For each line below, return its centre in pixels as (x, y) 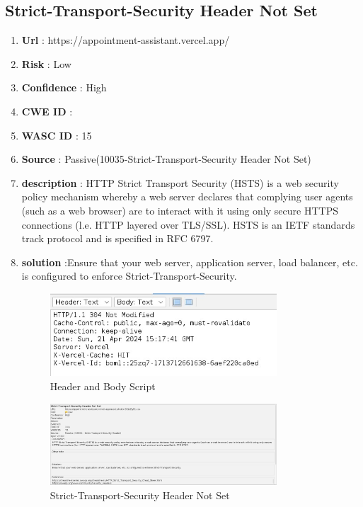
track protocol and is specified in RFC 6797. (117, 238)
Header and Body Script (103, 386)
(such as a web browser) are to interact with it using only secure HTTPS (180, 210)
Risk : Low (46, 63)
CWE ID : (47, 111)
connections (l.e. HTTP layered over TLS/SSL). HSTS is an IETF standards (188, 224)
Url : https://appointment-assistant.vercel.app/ (126, 40)
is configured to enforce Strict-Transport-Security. (129, 276)
